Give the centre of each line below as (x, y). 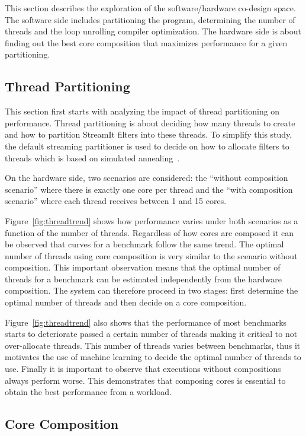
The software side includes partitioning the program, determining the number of (150, 19)
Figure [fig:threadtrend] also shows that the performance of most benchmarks (146, 322)
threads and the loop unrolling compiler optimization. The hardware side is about (153, 31)
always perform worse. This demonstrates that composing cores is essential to (145, 380)
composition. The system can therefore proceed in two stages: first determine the (152, 290)
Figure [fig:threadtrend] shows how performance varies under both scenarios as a (152, 220)
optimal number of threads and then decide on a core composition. (126, 302)
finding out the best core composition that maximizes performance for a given (146, 42)
